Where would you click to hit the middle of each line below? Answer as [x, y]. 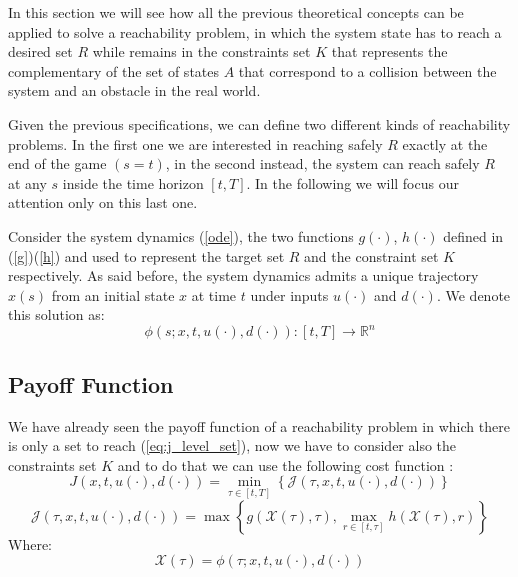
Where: [30, 543]
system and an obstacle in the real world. [134, 90]
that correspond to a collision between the [367, 70]
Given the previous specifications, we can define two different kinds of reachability [259, 123]
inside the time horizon [133, 182]
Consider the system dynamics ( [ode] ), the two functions [181, 235]
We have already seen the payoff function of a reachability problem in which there [259, 425]
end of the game [57, 163]
